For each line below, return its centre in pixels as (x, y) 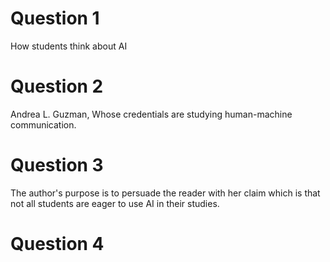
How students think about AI (69, 46)
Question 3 (57, 165)
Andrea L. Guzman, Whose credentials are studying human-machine (151, 114)
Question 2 (57, 86)
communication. (43, 124)
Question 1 (55, 18)
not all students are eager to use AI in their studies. (115, 203)
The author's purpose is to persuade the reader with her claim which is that (165, 193)
